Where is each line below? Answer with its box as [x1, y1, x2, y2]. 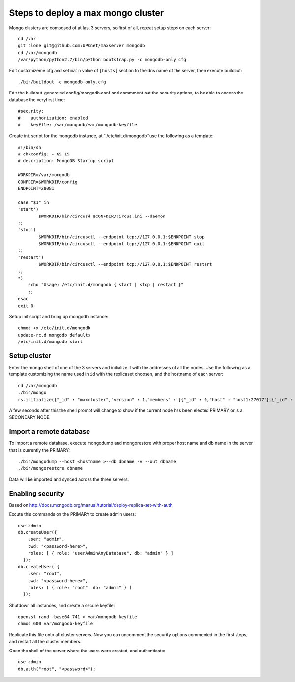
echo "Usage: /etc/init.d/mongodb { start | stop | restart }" [28, 282, 184, 288]
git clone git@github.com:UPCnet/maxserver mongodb [18, 43, 145, 49]
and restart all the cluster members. [9, 639, 82, 645]
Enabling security [9, 489, 64, 497]
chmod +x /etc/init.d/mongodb [18, 325, 91, 331]
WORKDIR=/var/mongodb [18, 172, 70, 178]
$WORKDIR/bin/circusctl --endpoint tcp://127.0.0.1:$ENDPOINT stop [38, 234, 205, 240]
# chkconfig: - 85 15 [18, 152, 70, 157]
